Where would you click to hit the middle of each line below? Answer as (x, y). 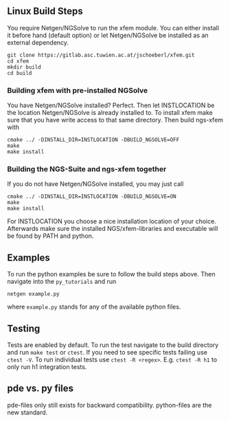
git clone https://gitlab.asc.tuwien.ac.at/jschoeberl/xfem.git (101, 55)
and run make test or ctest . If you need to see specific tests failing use (107, 353)
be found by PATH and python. (50, 236)
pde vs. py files (41, 389)
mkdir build (24, 67)
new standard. (27, 412)
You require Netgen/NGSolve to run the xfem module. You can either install (113, 27)
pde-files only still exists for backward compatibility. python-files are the (110, 405)
